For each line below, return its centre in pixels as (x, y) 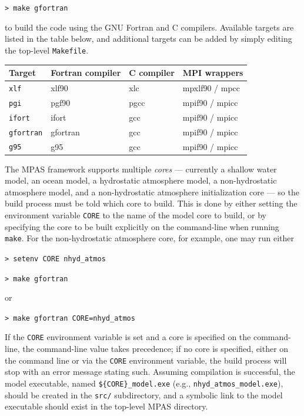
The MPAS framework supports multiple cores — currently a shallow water (141, 169)
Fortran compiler (86, 72)
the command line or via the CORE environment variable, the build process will (146, 360)
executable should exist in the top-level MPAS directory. (106, 406)
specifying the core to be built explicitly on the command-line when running (142, 226)
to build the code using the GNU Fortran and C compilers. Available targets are (149, 27)
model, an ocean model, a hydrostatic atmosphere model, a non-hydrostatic (141, 180)
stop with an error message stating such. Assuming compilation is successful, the (150, 372)
